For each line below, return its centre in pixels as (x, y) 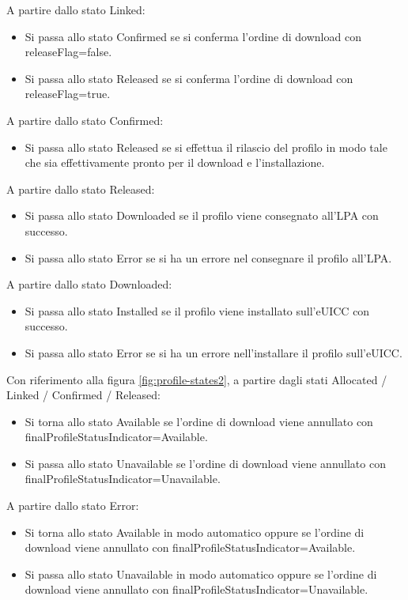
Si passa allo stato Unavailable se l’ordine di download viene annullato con (205, 463)
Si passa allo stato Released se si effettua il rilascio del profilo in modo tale (206, 147)
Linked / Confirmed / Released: (83, 395)
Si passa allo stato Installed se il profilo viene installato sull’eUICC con (197, 310)
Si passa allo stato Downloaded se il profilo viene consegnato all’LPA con (202, 215)
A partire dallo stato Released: (81, 189)
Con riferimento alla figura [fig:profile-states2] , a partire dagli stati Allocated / (197, 379)
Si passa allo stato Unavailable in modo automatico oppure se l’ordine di (201, 574)
